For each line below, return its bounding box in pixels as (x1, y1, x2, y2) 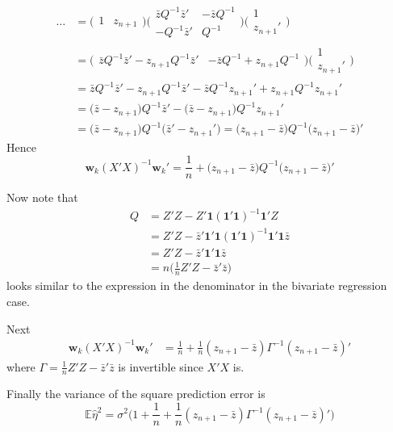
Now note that (6, 189, 78, 206)
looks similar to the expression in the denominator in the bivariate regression (6, 277, 387, 294)
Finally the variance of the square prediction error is (6, 385, 265, 402)
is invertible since (118, 358, 203, 375)
